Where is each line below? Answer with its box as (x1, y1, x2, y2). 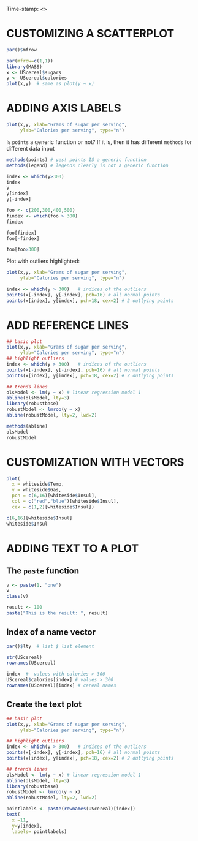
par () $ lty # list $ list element (6, 643, 95, 649)
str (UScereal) (6, 654, 43, 660)
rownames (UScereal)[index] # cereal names (6, 682, 116, 688)
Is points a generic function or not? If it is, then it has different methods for (6, 138, 192, 146)
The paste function (6, 566, 80, 576)
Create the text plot (6, 700, 82, 710)
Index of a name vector (6, 627, 96, 638)
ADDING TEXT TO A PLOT (6, 541, 139, 555)
